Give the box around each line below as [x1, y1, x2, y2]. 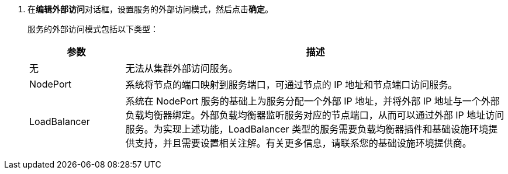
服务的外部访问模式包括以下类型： [27, 24, 158, 34]
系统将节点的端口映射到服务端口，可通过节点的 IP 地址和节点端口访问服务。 [125, 79, 458, 91]
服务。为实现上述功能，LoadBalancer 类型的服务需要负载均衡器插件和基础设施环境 [125, 123, 489, 135]
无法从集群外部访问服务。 [125, 62, 238, 74]
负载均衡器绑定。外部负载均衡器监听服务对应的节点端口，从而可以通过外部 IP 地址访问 [125, 109, 504, 121]
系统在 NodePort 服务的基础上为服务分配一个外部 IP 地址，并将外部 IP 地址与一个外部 [125, 95, 500, 107]
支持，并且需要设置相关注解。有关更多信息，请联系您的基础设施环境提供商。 [134, 137, 472, 149]
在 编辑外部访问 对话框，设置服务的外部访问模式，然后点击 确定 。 [27, 4, 273, 14]
